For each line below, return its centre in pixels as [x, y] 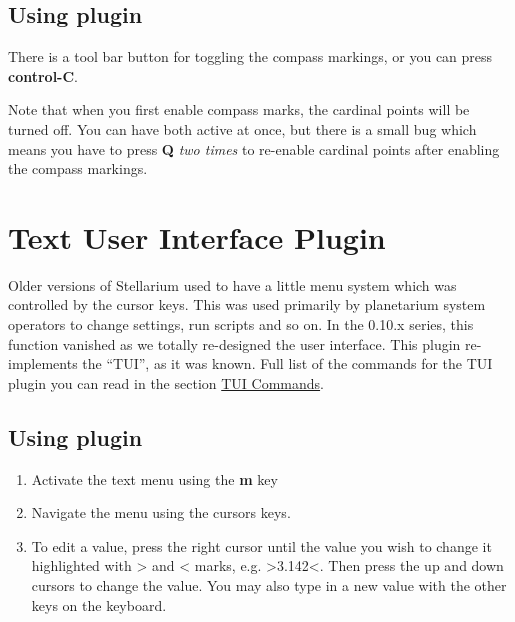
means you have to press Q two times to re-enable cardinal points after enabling [254, 148]
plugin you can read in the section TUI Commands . [166, 382]
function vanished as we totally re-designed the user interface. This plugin [234, 343]
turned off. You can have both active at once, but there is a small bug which [242, 128]
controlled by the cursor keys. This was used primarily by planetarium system [247, 304]
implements [43, 363]
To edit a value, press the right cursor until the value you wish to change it [261, 545]
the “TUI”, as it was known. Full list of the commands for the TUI [287, 363]
